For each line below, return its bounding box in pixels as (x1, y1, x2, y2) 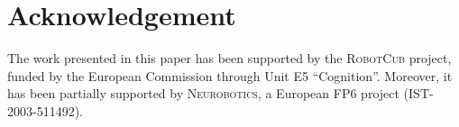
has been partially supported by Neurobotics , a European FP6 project (7, 84, 399, 103)
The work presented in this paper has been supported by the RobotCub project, (7, 49, 452, 68)
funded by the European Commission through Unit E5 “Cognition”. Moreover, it (7, 66, 453, 85)
